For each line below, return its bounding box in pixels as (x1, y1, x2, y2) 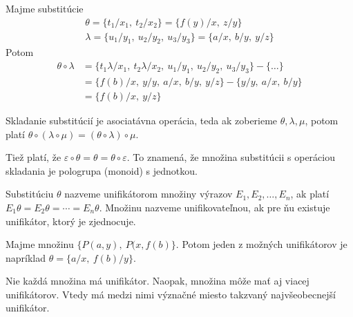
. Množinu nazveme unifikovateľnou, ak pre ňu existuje (99, 200, 330, 214)
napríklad (6, 250, 46, 265)
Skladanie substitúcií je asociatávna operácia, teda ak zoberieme (6, 113, 278, 127)
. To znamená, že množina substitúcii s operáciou (126, 150, 336, 164)
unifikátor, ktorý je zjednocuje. (6, 213, 136, 228)
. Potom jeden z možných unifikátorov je (175, 237, 347, 251)
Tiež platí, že (6, 150, 61, 164)
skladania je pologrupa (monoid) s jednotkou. (6, 163, 198, 177)
